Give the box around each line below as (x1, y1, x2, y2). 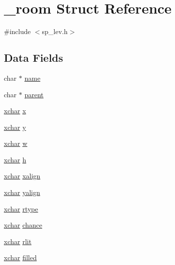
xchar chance (4, 220, 42, 230)
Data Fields (4, 50, 64, 65)
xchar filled (4, 252, 37, 263)
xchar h (4, 154, 26, 164)
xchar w (4, 138, 28, 148)
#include (4, 26, 31, 36)
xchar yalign (4, 187, 40, 197)
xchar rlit (4, 236, 32, 246)
